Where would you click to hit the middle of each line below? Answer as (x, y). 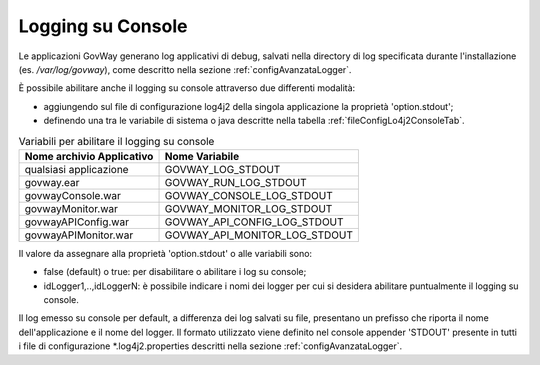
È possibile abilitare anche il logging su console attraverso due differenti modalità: (187, 88)
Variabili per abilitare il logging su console (116, 141)
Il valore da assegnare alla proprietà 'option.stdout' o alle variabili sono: (165, 253)
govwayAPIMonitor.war (79, 235)
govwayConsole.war (73, 195)
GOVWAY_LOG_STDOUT (222, 169)
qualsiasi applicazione (76, 169)
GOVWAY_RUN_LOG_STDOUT (235, 182)
